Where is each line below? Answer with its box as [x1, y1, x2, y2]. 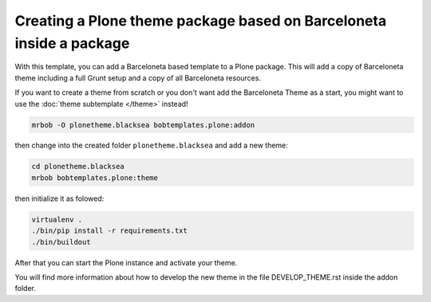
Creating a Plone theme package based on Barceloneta [14, 12, 387, 29]
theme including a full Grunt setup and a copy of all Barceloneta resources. [14, 73, 261, 83]
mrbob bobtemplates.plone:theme [31, 173, 159, 182]
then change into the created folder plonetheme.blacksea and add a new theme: [14, 140, 289, 151]
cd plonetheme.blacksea [31, 162, 125, 171]
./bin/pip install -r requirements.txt [31, 226, 188, 235]
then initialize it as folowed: [14, 194, 105, 203]
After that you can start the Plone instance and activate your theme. [14, 257, 238, 267]
